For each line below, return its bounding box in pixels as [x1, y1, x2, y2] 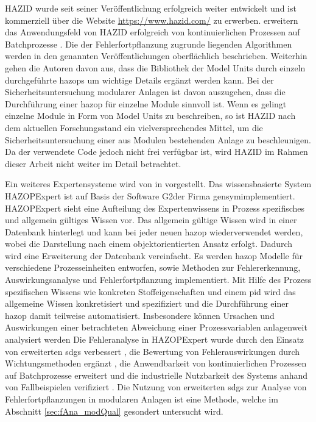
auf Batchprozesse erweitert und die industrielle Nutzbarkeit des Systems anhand [5, 368, 308, 381]
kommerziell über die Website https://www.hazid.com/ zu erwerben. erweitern [5, 13, 298, 26]
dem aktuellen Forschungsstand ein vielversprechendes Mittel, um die [5, 121, 263, 134]
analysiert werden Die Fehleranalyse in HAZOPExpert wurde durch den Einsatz [5, 333, 304, 346]
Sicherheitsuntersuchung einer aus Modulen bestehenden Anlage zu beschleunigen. [5, 133, 311, 146]
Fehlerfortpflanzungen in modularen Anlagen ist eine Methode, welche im [5, 393, 278, 405]
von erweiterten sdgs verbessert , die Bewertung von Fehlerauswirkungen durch [5, 345, 300, 357]
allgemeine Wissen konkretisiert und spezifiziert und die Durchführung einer [5, 297, 289, 310]
